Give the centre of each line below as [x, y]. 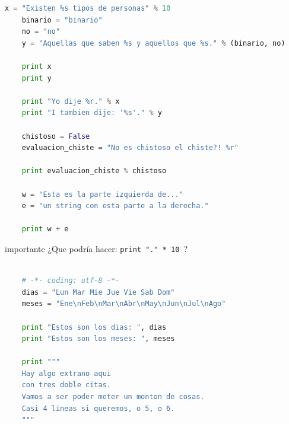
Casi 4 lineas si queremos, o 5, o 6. [98, 408]
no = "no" [41, 32]
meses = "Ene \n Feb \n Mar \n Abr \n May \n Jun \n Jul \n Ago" [124, 304]
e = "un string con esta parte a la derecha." [115, 206]
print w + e [45, 229]
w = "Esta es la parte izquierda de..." [102, 194]
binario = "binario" [62, 20]
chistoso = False [56, 136]
